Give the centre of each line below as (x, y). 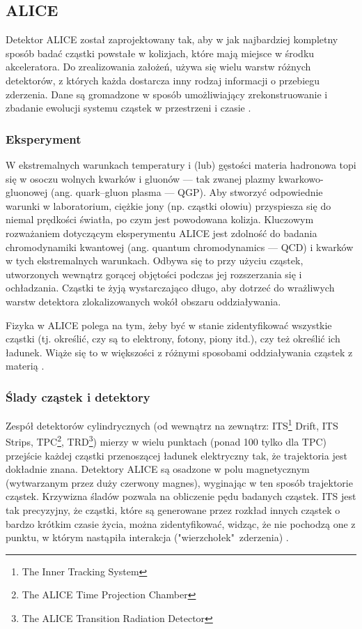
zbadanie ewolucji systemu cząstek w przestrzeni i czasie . (128, 108)
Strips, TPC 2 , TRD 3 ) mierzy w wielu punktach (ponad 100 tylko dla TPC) (166, 441)
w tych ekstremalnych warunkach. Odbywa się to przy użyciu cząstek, (155, 260)
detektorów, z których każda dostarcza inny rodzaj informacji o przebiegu (163, 80)
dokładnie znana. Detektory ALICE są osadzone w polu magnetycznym (158, 469)
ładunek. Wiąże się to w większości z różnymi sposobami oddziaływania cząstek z (179, 352)
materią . (25, 366)
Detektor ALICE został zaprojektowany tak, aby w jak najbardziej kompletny (172, 39)
